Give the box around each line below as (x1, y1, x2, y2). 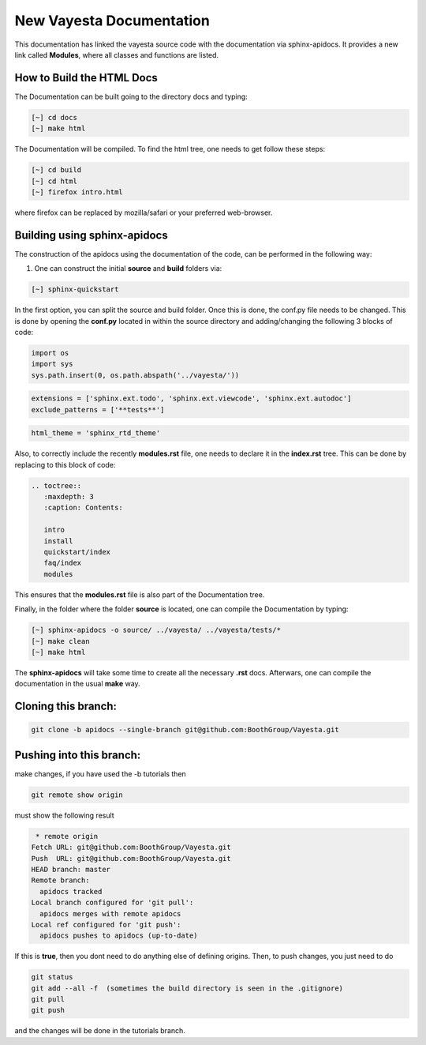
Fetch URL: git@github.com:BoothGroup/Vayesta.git (31, 843, 232, 852)
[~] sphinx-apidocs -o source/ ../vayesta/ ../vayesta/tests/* (31, 626, 282, 635)
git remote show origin (31, 790, 124, 799)
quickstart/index (43, 547, 110, 557)
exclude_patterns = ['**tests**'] (31, 405, 165, 414)
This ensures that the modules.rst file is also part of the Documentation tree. (14, 589, 265, 600)
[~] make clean (31, 637, 90, 645)
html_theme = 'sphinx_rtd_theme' (31, 429, 161, 438)
